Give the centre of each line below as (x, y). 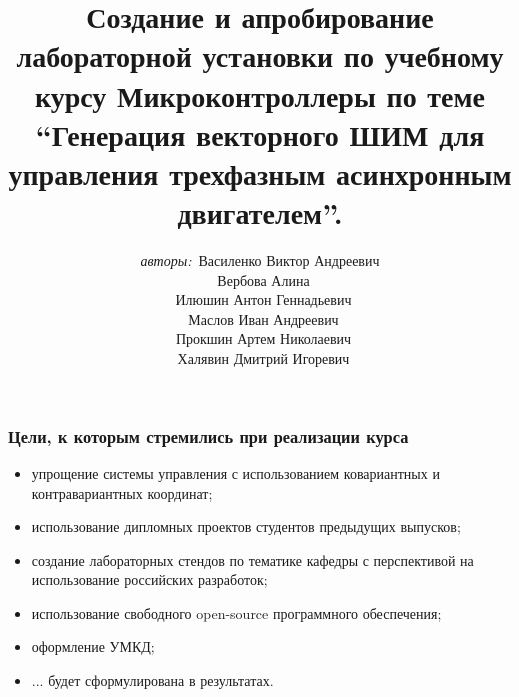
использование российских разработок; (149, 579)
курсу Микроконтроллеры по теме (260, 94)
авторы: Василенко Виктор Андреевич (260, 260)
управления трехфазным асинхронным (260, 172)
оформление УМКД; (93, 646)
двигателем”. (260, 212)
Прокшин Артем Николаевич (263, 338)
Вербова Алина (263, 279)
